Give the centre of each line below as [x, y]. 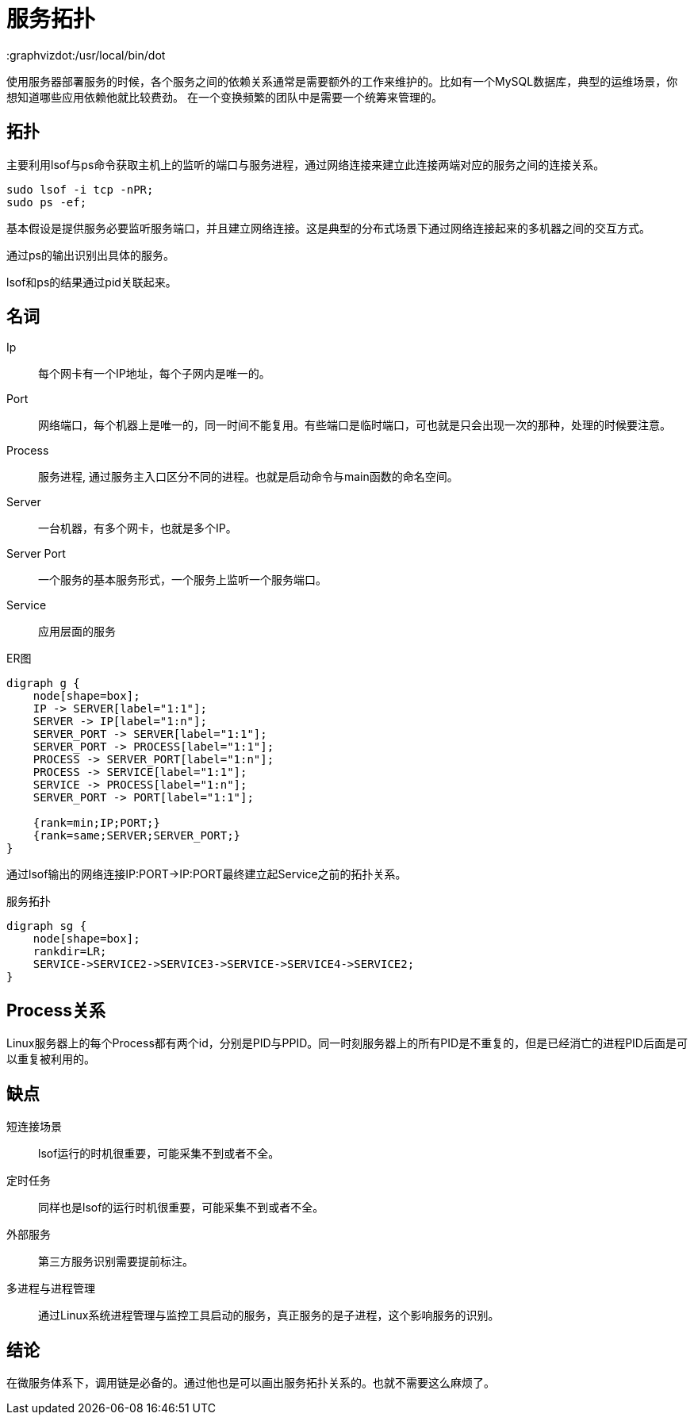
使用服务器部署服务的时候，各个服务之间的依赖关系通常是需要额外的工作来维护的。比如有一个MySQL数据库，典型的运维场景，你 [342, 81]
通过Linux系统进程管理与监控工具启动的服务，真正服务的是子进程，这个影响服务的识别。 [269, 1315]
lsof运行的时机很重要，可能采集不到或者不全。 [159, 1154]
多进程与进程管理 [51, 1289]
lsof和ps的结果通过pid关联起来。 [92, 282]
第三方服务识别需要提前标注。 [116, 1262]
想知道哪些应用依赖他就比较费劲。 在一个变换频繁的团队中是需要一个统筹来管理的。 [224, 97]
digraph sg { [47, 926]
